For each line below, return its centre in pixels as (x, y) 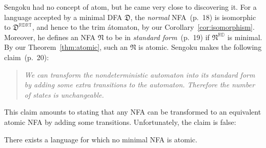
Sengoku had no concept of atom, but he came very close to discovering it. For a (130, 7)
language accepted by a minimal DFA (63, 17)
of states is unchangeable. (64, 94)
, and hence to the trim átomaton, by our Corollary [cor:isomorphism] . (143, 27)
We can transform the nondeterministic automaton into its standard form (140, 74)
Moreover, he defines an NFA (50, 37)
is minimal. (245, 37)
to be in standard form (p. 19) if (158, 37)
